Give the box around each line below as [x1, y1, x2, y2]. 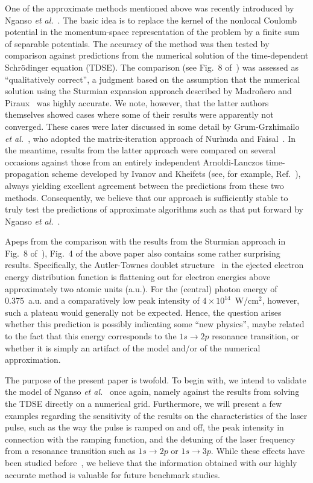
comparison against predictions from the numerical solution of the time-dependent [5, 49, 309, 62]
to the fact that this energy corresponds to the [5, 330, 177, 342]
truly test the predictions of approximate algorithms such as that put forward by [5, 203, 303, 216]
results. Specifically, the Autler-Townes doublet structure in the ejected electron [5, 258, 304, 271]
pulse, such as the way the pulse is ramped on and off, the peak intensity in [5, 421, 284, 433]
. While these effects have [210, 444, 305, 457]
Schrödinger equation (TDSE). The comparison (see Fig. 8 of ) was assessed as [5, 60, 299, 73]
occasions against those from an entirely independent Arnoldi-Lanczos [5, 155, 264, 168]
